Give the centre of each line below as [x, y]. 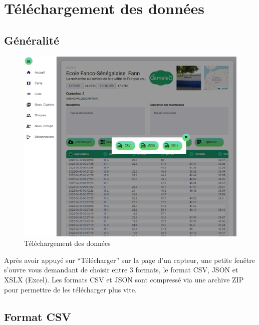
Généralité [32, 40]
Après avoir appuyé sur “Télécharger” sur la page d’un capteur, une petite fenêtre [130, 260]
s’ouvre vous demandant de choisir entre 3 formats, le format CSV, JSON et [121, 270]
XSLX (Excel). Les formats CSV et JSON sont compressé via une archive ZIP [124, 279]
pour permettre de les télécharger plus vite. [70, 289]
